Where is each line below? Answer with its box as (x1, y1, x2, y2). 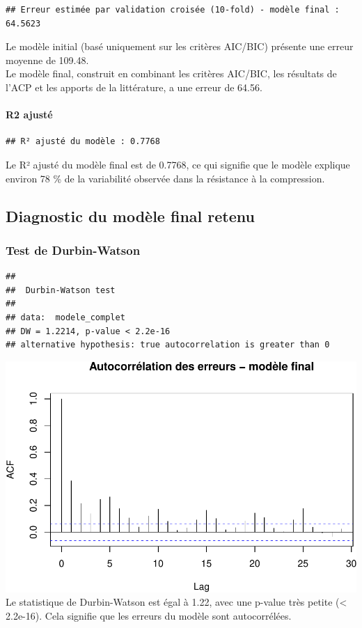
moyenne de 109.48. (6, 52, 89, 67)
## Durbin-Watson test (6, 285, 116, 295)
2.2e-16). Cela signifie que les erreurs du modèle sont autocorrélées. (6, 609, 292, 623)
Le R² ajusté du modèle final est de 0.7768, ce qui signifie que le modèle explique (6, 157, 350, 171)
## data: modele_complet (6, 312, 125, 322)
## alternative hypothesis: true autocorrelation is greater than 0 (6, 340, 330, 350)
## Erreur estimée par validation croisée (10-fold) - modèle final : (6, 5, 340, 15)
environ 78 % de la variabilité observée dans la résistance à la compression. (6, 171, 325, 185)
